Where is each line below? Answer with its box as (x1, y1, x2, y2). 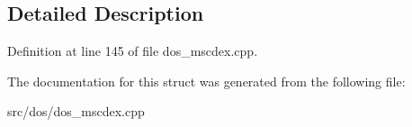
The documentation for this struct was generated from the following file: (7, 71, 406, 90)
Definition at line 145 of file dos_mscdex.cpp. (7, 41, 258, 60)
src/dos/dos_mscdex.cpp (7, 102, 145, 121)
